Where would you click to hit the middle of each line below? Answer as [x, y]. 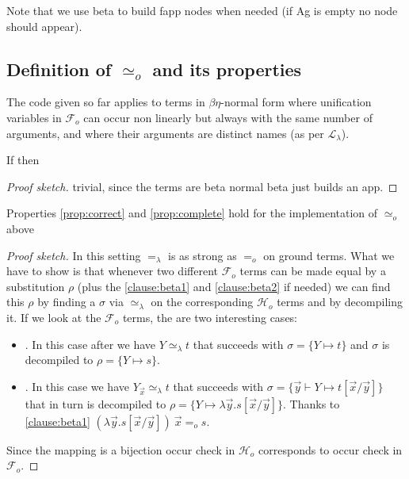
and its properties [227, 69]
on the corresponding [202, 302]
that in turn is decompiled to [96, 403]
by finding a [67, 302]
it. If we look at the [54, 317]
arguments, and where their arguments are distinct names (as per [165, 133]
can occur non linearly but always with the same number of [228, 117]
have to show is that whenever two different [112, 271]
